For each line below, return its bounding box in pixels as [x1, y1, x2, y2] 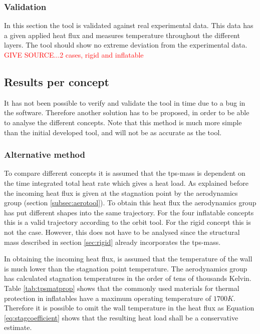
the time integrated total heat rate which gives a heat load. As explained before [4, 177, 248, 188]
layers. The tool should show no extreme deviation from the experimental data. [4, 40, 247, 50]
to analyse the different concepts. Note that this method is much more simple [4, 117, 242, 127]
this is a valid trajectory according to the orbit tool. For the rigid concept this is [4, 217, 251, 227]
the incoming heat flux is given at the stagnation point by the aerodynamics [4, 187, 238, 198]
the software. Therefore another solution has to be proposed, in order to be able [4, 107, 249, 118]
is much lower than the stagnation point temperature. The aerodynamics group [4, 263, 247, 273]
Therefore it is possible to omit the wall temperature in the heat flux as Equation [4, 302, 254, 313]
